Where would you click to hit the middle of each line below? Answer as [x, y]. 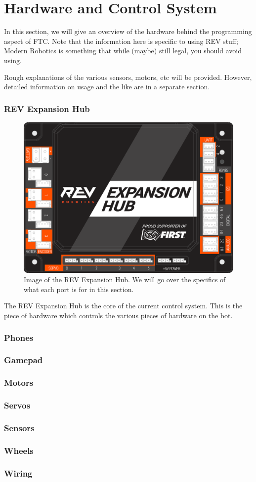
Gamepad [23, 360]
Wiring [18, 473]
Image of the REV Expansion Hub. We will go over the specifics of [125, 279]
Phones [19, 337]
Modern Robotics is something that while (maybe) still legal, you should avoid [123, 51]
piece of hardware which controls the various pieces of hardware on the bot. [118, 315]
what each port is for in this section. [79, 289]
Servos [17, 405]
